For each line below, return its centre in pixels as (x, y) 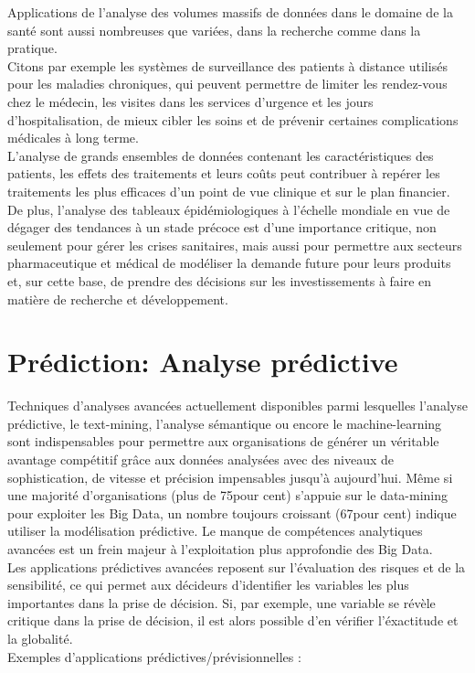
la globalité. (40, 638)
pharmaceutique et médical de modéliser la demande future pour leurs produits (229, 263)
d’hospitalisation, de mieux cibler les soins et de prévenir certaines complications (233, 119)
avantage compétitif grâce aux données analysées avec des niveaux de (201, 459)
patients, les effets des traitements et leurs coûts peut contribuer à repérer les (224, 173)
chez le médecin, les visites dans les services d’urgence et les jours (190, 101)
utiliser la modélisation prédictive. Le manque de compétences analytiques (215, 531)
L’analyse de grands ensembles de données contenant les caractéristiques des (221, 155)
